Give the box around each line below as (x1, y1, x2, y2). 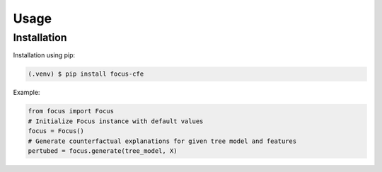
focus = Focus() (28, 127, 85, 135)
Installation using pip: (13, 51, 76, 59)
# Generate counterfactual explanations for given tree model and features (28, 137, 297, 145)
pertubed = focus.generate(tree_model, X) (28, 147, 178, 155)
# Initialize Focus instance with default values (28, 117, 204, 125)
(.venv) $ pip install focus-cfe (28, 70, 144, 78)
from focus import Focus (28, 107, 115, 115)
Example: (13, 88, 40, 97)
